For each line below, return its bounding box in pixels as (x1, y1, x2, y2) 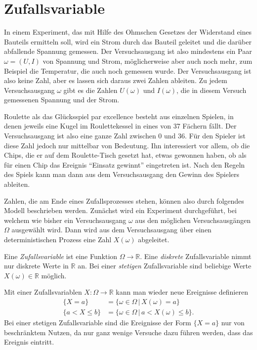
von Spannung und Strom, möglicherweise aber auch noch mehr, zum (43, 55, 253, 66)
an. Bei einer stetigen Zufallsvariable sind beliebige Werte (78, 261, 252, 271)
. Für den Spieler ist (185, 131, 246, 141)
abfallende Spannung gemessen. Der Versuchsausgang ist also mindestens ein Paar (4, 46, 252, 56)
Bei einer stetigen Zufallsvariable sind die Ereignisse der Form (4, 317, 191, 328)
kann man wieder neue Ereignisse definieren (116, 287, 248, 297)
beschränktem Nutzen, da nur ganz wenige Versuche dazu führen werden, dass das (4, 327, 253, 337)
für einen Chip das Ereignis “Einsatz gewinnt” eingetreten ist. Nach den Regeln (4, 159, 245, 170)
